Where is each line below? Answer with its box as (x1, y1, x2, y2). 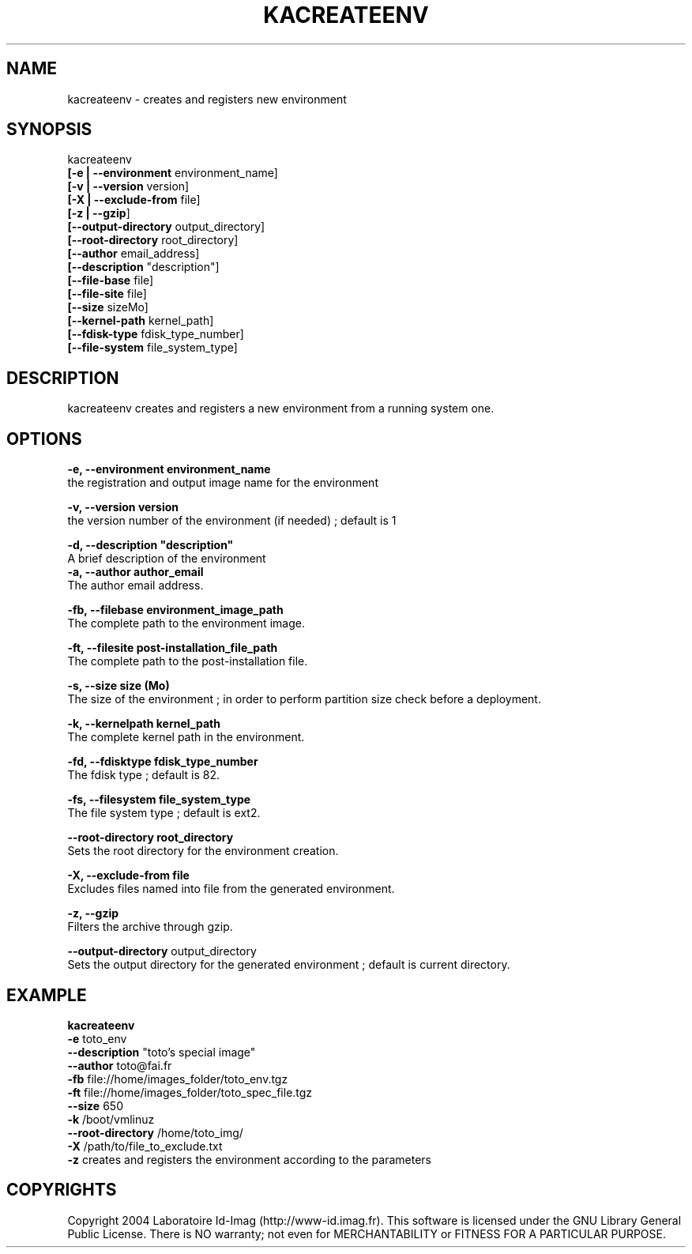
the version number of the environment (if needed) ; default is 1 (67, 514, 397, 528)
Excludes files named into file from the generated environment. (67, 882, 395, 896)
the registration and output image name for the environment (67, 476, 378, 490)
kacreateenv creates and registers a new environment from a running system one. (67, 401, 495, 416)
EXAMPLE (6, 985, 87, 1005)
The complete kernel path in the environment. (67, 730, 305, 744)
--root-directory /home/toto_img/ (67, 1125, 243, 1139)
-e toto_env (67, 1031, 127, 1045)
